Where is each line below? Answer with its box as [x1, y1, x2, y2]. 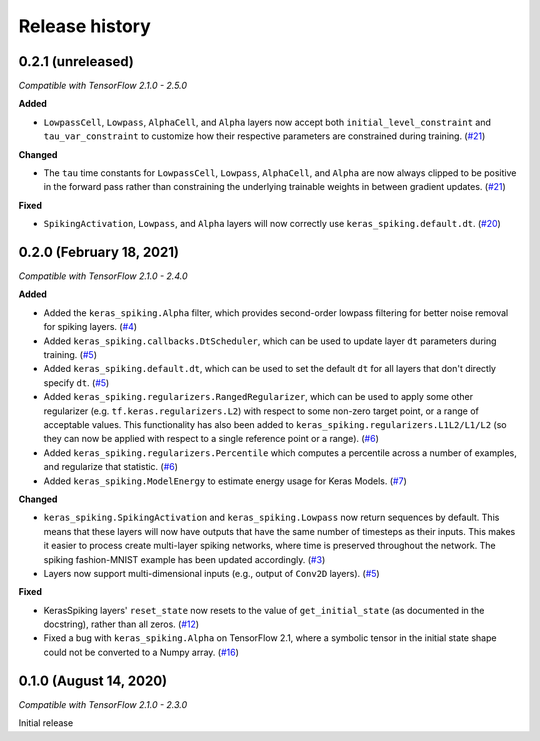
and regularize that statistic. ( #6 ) [43, 461, 179, 473]
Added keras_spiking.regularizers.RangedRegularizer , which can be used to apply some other [43, 391, 474, 403]
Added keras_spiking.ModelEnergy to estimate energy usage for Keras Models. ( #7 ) [43, 475, 407, 487]
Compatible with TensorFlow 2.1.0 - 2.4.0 [18, 270, 188, 282]
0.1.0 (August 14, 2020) [18, 672, 168, 689]
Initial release [18, 717, 74, 729]
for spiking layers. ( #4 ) [43, 321, 138, 333]
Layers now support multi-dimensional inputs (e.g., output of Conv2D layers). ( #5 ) [43, 567, 380, 579]
